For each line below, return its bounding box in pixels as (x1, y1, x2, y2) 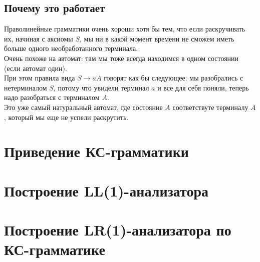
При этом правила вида (4, 72, 75, 83)
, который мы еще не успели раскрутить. (4, 111, 129, 122)
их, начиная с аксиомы (4, 33, 73, 43)
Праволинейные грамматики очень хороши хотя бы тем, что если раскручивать (4, 23, 245, 34)
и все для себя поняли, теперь (157, 82, 249, 92)
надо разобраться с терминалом (4, 92, 100, 102)
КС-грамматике (4, 239, 105, 259)
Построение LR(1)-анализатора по (4, 219, 231, 240)
